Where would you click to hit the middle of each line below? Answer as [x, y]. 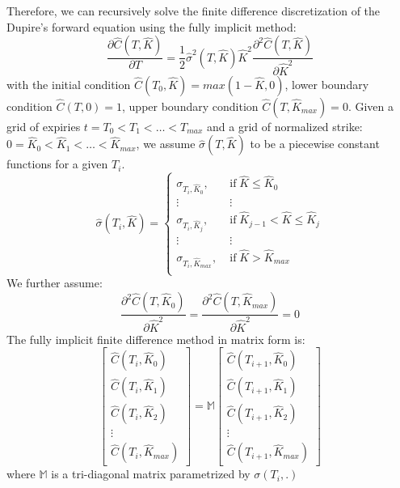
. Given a [371, 106]
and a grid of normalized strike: [285, 126]
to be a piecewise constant [315, 144]
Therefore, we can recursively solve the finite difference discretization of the [194, 11]
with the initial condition [69, 84]
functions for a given [57, 164]
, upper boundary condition [190, 106]
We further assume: [55, 283]
